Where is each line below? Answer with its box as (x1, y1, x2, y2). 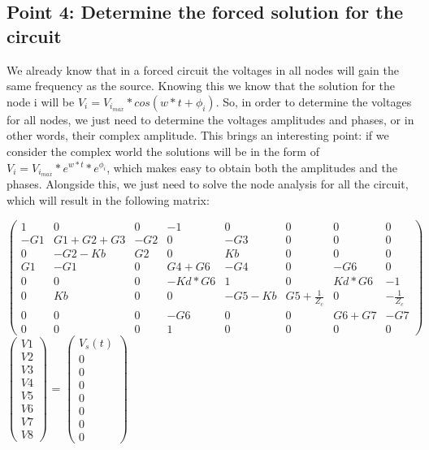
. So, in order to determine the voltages (215, 93, 412, 110)
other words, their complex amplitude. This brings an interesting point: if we (6, 127, 389, 144)
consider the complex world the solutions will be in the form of (6, 142, 319, 159)
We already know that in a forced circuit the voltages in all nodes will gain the (6, 61, 399, 78)
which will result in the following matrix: (6, 192, 210, 209)
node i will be (6, 93, 75, 110)
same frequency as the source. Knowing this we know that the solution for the (6, 77, 396, 94)
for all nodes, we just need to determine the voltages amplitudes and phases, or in (6, 110, 414, 128)
